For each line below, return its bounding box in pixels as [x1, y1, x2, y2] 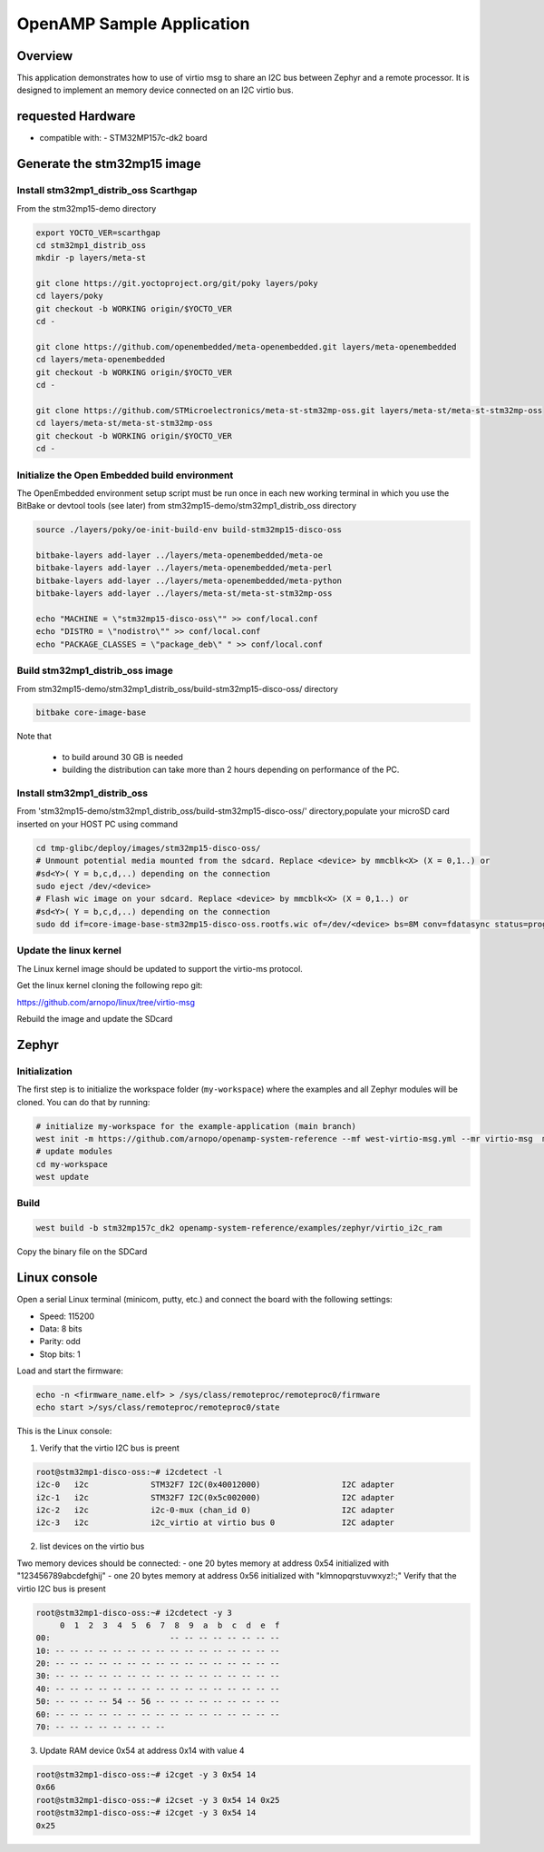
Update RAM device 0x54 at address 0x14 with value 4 [39, 1745, 245, 1757]
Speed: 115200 [39, 1311, 95, 1322]
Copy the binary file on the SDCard [16, 1246, 148, 1257]
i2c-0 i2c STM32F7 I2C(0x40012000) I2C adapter [35, 1480, 394, 1490]
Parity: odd [39, 1336, 81, 1347]
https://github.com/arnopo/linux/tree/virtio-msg [16, 996, 195, 1007]
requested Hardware [16, 109, 136, 124]
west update [35, 1172, 90, 1183]
